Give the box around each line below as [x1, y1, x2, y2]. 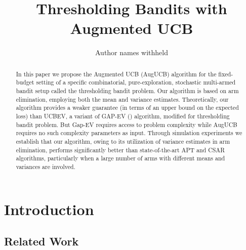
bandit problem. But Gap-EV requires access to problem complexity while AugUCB [16, 120, 237, 129]
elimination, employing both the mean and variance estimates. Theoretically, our [16, 95, 229, 103]
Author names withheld [95, 47, 169, 58]
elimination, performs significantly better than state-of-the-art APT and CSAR [16, 145, 225, 154]
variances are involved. [16, 162, 75, 171]
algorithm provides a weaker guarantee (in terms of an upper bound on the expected [16, 103, 239, 112]
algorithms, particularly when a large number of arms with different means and [16, 154, 225, 162]
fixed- [218, 69, 233, 78]
